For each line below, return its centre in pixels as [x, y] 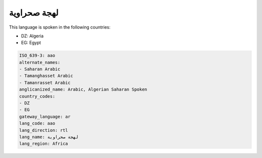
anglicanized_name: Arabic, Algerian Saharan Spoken [83, 89]
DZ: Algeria [32, 36]
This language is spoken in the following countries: [60, 27]
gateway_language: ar [45, 117]
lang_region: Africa [43, 144]
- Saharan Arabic [40, 69]
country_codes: [37, 96]
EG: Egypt [31, 43]
